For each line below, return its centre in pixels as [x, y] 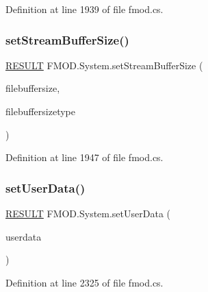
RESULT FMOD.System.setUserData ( [88, 213]
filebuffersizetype [41, 111]
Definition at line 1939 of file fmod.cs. [84, 9]
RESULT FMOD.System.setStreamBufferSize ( [104, 65]
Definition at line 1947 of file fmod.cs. [84, 157]
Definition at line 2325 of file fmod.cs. [84, 282]
